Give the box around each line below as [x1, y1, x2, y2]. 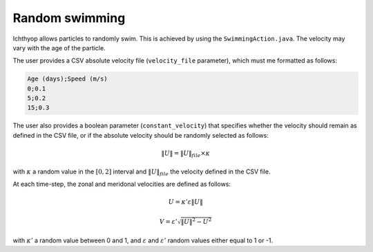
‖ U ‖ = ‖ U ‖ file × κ [161, 149, 211, 158]
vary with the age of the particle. [12, 43, 106, 52]
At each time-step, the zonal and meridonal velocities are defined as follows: [12, 180, 231, 188]
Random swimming [12, 10, 126, 25]
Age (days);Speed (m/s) [27, 75, 108, 83]
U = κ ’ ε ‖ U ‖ [168, 198, 203, 206]
